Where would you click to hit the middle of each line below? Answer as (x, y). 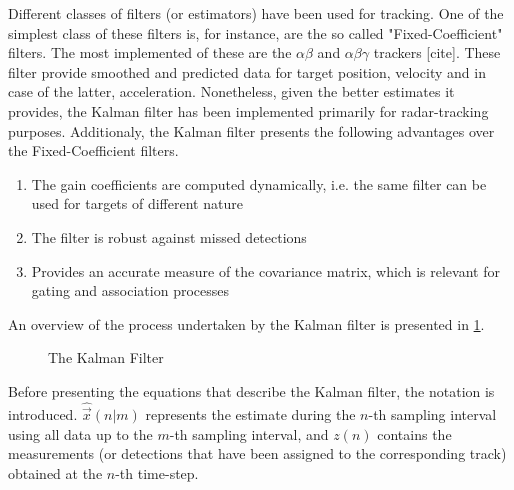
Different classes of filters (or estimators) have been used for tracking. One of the (256, 13)
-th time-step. (157, 472)
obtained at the (55, 472)
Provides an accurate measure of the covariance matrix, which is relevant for (265, 270)
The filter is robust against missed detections (169, 236)
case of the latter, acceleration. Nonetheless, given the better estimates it (231, 91)
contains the (414, 433)
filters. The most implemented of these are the (150, 52)
